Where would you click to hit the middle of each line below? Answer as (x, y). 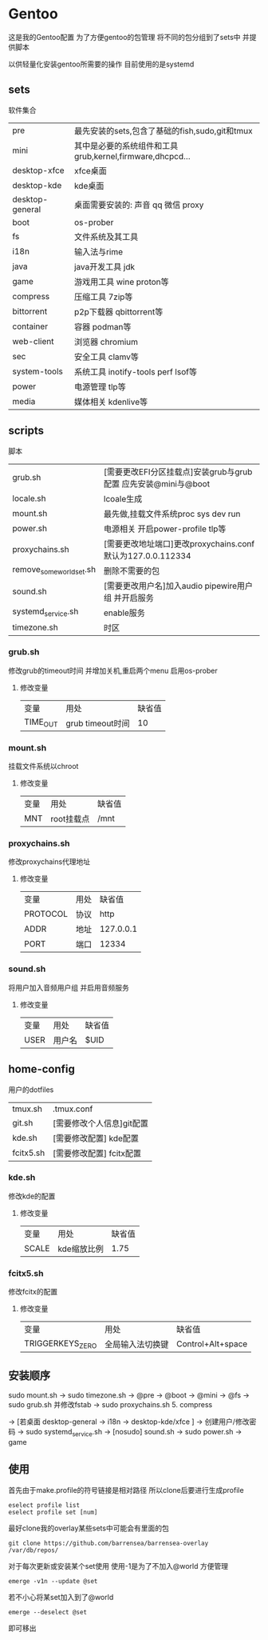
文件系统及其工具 (106, 237)
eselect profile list (44, 1505)
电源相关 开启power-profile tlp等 (165, 529)
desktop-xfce (39, 170)
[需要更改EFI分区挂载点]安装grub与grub (178, 471)
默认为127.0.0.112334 (147, 555)
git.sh (23, 1122)
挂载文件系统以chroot (43, 766)
